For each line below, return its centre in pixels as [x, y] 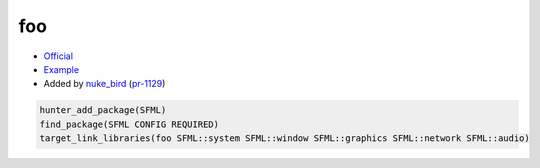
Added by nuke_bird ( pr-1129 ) [104, 84]
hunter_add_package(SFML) [103, 110]
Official [58, 56]
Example [61, 69]
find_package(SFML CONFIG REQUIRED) [129, 124]
